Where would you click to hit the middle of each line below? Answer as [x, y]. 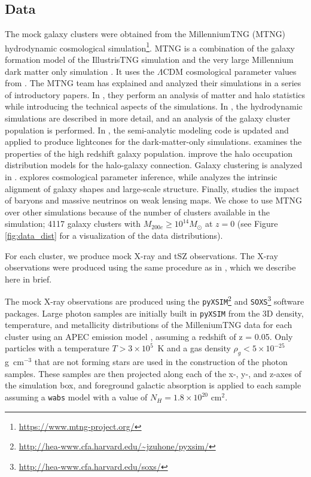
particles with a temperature [57, 348]
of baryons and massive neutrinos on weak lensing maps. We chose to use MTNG [153, 200]
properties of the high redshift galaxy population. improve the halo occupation [149, 153]
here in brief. [28, 279]
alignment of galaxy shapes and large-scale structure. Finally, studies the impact [152, 188]
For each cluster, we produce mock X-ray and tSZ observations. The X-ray [141, 255]
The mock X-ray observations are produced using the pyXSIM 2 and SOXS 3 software [155, 300]
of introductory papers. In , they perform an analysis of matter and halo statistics [155, 94]
